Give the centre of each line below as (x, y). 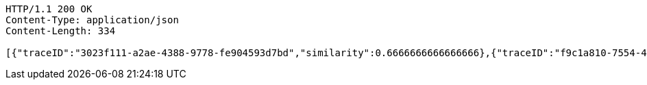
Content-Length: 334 (61, 31)
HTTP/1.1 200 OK (49, 9)
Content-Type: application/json (92, 20)
